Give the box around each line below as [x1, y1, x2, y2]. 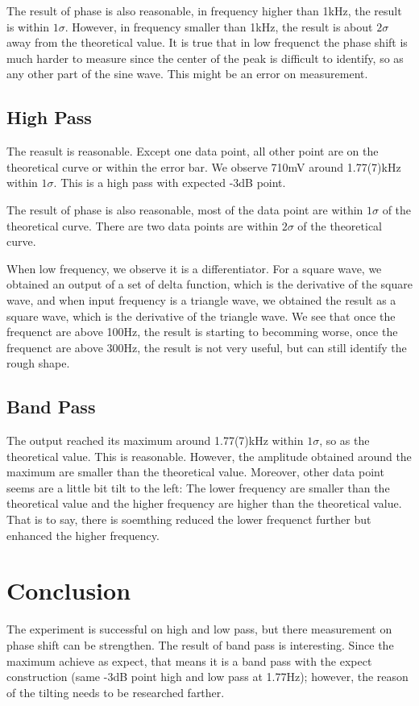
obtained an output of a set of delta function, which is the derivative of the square [6, 276, 413, 293]
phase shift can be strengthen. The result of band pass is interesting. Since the [6, 636, 394, 653]
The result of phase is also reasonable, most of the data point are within [6, 201, 363, 218]
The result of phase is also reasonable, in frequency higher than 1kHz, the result [6, 2, 402, 19]
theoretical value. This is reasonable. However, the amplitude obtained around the [6, 447, 412, 464]
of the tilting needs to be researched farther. [6, 683, 225, 700]
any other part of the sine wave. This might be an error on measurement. [6, 65, 368, 82]
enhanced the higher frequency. [6, 526, 160, 543]
